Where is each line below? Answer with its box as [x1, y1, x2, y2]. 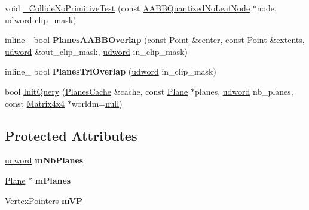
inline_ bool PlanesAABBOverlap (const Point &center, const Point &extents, [5, 33, 305, 46]
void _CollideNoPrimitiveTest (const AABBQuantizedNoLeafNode [5, 2, 250, 14]
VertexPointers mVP [5, 194, 83, 206]
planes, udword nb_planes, [194, 85, 293, 97]
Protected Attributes [5, 126, 137, 144]
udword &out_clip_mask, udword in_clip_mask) [5, 45, 188, 57]
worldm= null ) [71, 97, 123, 109]
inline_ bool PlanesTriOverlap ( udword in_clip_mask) [5, 65, 216, 78]
